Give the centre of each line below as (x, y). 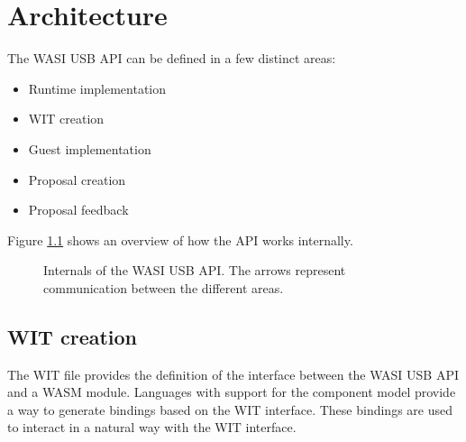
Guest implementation (90, 148)
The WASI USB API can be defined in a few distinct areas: (172, 58)
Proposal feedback (78, 210)
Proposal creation (77, 179)
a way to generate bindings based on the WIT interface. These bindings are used (230, 409)
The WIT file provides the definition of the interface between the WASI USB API (233, 374)
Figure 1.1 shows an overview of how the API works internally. (180, 239)
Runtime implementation (97, 88)
